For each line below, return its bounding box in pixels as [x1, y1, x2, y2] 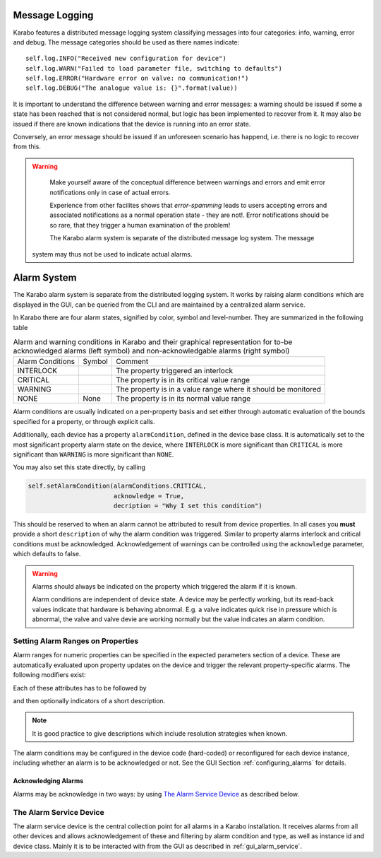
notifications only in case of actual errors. [49, 188, 171, 196]
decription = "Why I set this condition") [113, 502, 262, 510]
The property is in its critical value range [115, 375, 250, 385]
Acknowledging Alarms [13, 777, 84, 785]
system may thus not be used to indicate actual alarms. [32, 249, 193, 258]
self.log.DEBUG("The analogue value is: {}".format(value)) [25, 84, 238, 92]
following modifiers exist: [13, 671, 86, 679]
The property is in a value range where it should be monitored [115, 384, 321, 394]
